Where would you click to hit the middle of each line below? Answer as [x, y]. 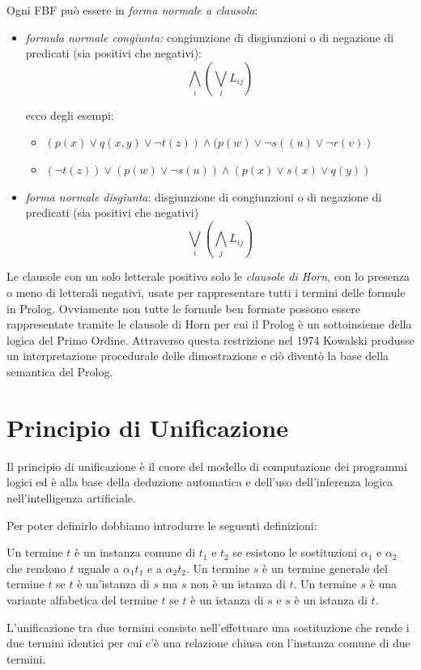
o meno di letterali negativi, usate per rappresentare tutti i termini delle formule [206, 293]
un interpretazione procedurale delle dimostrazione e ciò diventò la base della [198, 356]
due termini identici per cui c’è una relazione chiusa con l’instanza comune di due [208, 643]
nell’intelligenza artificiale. [71, 497]
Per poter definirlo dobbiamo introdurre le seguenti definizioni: [162, 525]
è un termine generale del [325, 568]
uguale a [98, 568]
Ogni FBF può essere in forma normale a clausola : [132, 10]
